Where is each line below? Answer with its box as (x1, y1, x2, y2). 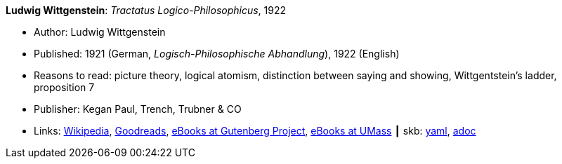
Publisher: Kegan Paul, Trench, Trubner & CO (34, 103, 242, 115)
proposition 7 (34, 81, 95, 93)
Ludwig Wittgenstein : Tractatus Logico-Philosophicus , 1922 (6, 4, 287, 16)
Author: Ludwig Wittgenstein (34, 26, 166, 38)
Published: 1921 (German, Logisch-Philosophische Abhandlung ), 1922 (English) (34, 48, 400, 60)
